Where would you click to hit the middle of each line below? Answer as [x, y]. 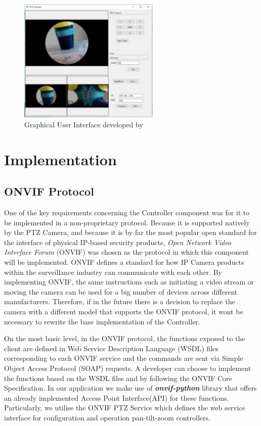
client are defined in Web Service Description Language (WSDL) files [111, 348]
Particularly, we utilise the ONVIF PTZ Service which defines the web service [125, 408]
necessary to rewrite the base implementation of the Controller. [102, 321]
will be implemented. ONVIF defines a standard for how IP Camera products [124, 262]
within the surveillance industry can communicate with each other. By [113, 272]
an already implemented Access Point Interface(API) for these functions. [117, 397]
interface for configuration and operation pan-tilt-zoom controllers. [107, 417]
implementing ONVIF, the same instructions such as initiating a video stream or [129, 282]
